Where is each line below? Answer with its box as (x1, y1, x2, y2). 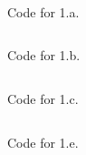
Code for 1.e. (7, 132, 79, 151)
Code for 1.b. (7, 46, 81, 65)
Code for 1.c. (7, 88, 79, 108)
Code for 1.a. (7, 2, 80, 21)
